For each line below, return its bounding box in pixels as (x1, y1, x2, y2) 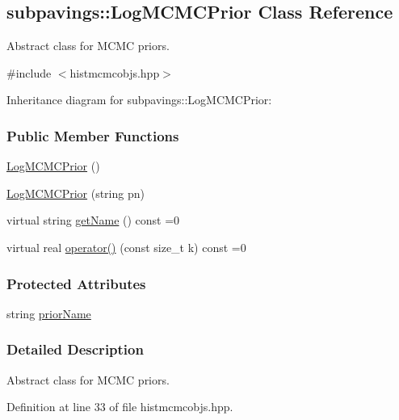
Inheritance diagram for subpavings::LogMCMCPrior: (6, 91, 272, 108)
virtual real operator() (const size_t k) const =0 (6, 238, 246, 255)
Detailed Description (6, 339, 144, 359)
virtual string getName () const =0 (6, 212, 180, 229)
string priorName (6, 304, 91, 321)
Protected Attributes (6, 273, 146, 293)
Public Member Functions (6, 125, 179, 145)
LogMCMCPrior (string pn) (6, 184, 145, 201)
